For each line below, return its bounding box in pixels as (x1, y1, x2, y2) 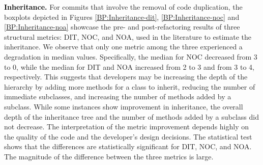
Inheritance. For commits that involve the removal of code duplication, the (4, 2, 243, 12)
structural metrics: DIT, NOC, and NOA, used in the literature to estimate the (4, 31, 252, 42)
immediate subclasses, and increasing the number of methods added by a (4, 91, 231, 102)
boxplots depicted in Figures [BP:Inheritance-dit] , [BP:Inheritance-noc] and (4, 11, 240, 22)
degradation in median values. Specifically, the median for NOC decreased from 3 (4, 51, 257, 62)
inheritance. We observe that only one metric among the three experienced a (4, 41, 243, 52)
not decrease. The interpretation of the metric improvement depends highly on (4, 121, 249, 132)
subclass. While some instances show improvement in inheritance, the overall (4, 101, 243, 112)
